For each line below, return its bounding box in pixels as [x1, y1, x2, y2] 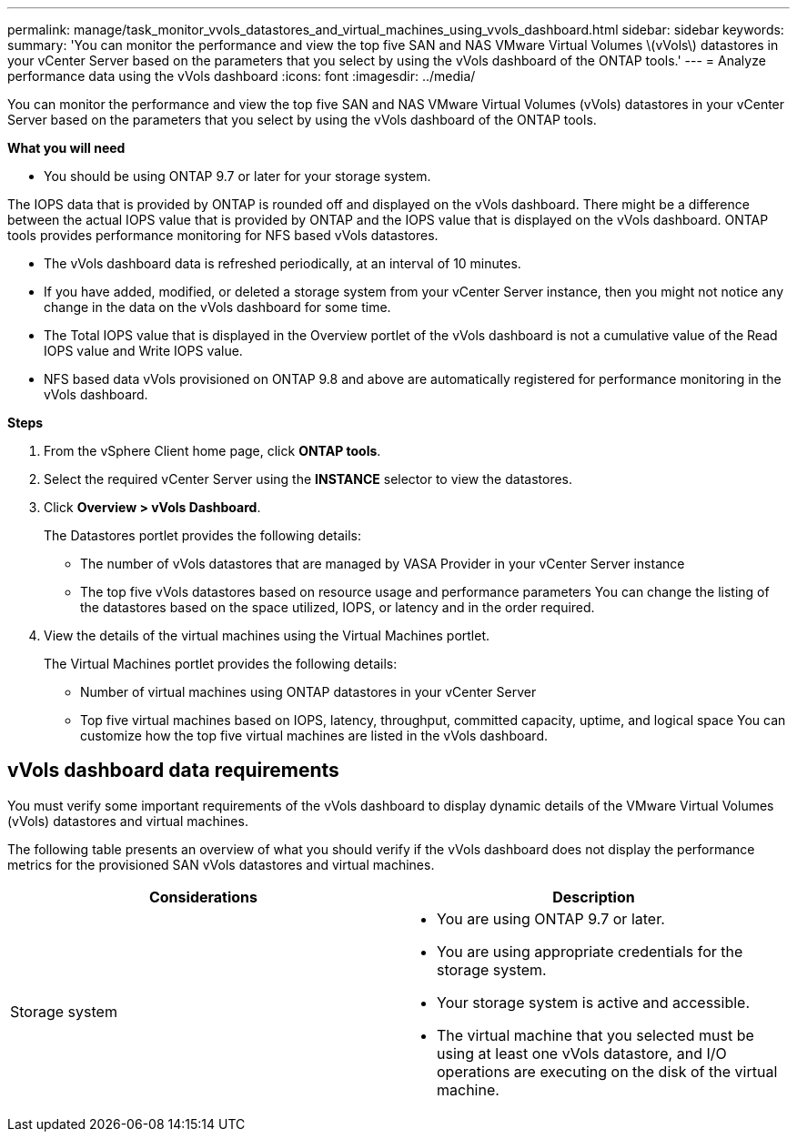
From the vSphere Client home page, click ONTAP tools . [44, 443, 381, 459]
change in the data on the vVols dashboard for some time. [44, 299, 391, 315]
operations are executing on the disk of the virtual [437, 1062, 778, 1081]
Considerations [148, 887, 258, 906]
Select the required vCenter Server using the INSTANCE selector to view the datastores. [44, 471, 573, 487]
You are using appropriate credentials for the [437, 942, 743, 961]
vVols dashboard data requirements [7, 759, 339, 782]
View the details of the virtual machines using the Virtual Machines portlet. [44, 628, 490, 643]
